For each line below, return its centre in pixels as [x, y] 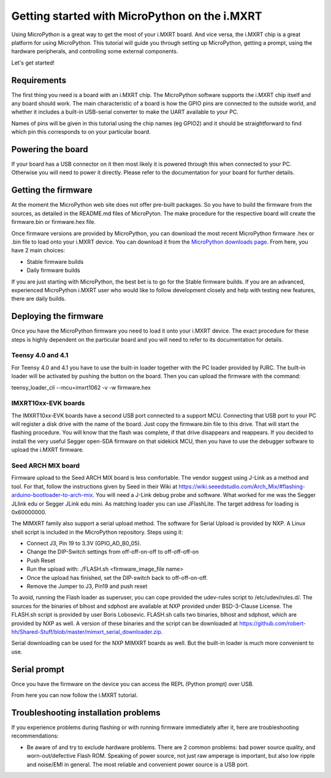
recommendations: [35, 736]
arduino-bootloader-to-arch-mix [52, 495]
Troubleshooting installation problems [86, 713]
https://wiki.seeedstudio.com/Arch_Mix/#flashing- [242, 486]
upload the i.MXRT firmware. [48, 450]
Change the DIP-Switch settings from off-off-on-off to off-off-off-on [113, 552]
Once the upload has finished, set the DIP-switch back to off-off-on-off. [117, 577]
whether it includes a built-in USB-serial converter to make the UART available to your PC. [125, 112]
